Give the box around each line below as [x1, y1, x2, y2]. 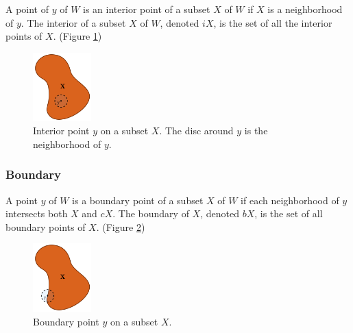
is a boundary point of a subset [72, 193, 204, 207]
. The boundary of [112, 206, 189, 221]
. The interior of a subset [21, 15, 126, 29]
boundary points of [5, 219, 86, 234]
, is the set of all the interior [213, 15, 332, 29]
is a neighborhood [267, 2, 343, 16]
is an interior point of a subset [83, 2, 210, 16]
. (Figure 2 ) [96, 219, 145, 234]
